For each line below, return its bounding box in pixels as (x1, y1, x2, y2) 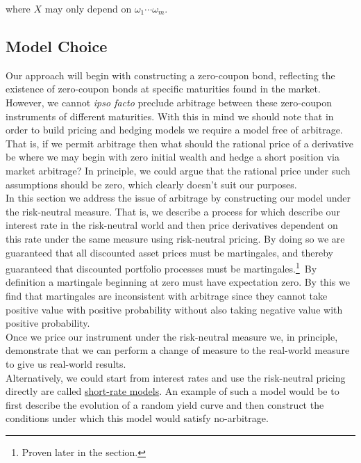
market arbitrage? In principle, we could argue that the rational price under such (6, 163, 351, 177)
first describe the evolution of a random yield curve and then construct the (6, 397, 324, 412)
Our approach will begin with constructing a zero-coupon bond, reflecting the (6, 67, 335, 82)
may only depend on (44, 1, 132, 15)
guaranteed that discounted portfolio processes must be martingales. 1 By (6, 259, 317, 275)
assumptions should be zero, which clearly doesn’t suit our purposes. (6, 177, 297, 191)
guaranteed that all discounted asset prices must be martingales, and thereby (6, 245, 333, 259)
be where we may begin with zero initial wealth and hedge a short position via (6, 149, 339, 164)
